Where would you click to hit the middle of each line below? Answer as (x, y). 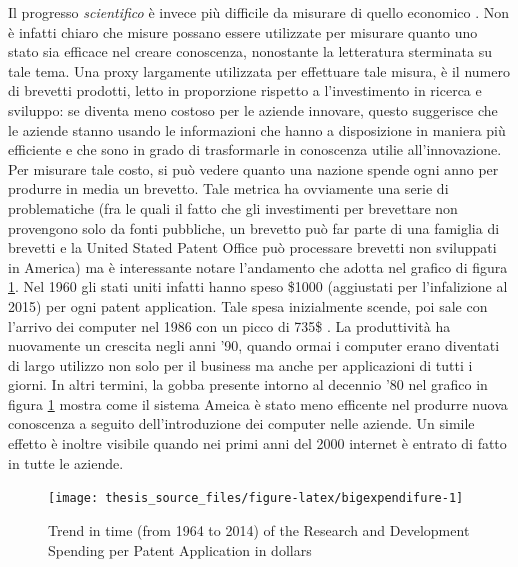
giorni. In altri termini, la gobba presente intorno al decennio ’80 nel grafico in (248, 384)
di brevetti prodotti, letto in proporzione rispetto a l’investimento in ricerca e (245, 90)
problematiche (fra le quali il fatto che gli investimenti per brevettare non (233, 207)
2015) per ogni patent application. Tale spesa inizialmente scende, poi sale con (248, 305)
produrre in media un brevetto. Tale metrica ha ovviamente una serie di (228, 188)
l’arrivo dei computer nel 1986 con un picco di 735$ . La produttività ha (229, 325)
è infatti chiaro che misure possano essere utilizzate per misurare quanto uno (243, 31)
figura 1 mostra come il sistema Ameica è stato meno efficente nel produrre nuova (258, 403)
